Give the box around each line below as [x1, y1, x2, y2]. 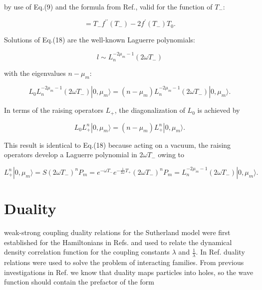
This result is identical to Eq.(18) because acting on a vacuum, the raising [4, 139, 231, 150]
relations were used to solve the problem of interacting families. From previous [4, 257, 244, 267]
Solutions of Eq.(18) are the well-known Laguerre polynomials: [4, 34, 195, 45]
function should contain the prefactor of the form [4, 277, 154, 287]
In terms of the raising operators [4, 105, 104, 115]
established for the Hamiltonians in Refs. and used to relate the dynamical [4, 237, 232, 247]
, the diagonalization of [114, 105, 185, 115]
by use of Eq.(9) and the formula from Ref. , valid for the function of [4, 1, 213, 11]
